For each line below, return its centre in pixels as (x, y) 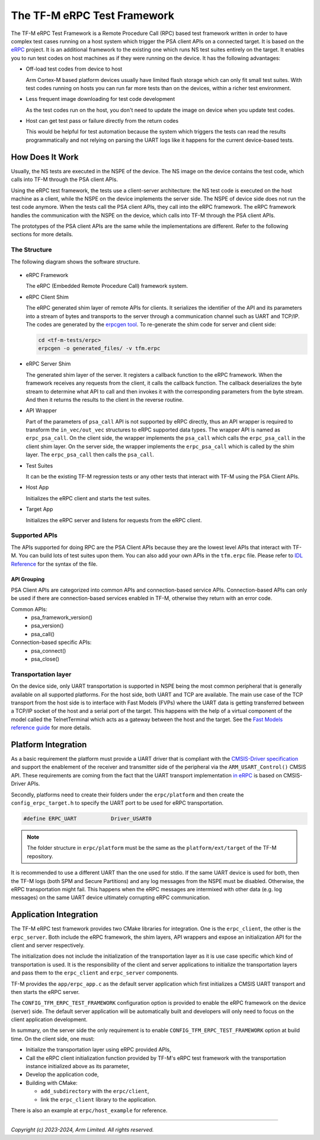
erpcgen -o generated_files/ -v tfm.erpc (99, 348)
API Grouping (28, 579)
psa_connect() (49, 650)
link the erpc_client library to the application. (99, 1099)
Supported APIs (34, 535)
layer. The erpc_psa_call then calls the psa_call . (90, 455)
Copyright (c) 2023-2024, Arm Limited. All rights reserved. (82, 1130)
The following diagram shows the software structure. (76, 262)
